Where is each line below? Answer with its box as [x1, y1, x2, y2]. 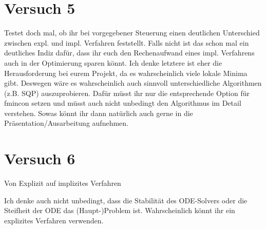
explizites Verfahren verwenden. [4, 215, 104, 225]
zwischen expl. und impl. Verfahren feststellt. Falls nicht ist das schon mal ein [4, 37, 249, 48]
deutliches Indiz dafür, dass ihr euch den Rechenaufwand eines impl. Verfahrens [4, 47, 255, 58]
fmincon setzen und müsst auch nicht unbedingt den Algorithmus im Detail [4, 98, 241, 108]
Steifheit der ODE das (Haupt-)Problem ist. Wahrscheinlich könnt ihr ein [4, 205, 235, 216]
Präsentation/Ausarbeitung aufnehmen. [4, 118, 128, 128]
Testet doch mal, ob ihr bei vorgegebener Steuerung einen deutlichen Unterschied [4, 27, 260, 38]
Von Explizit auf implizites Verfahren [4, 178, 121, 188]
